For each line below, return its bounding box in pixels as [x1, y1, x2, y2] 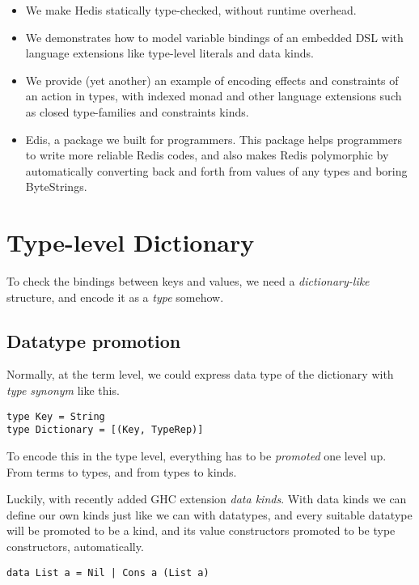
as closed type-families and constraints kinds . [25, 103, 249, 120]
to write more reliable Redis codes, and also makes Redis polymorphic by [25, 146, 389, 163]
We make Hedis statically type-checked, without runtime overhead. [25, 2, 357, 18]
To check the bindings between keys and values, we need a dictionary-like [6, 273, 370, 290]
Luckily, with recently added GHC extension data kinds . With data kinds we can [6, 490, 407, 507]
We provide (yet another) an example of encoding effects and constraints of [25, 71, 399, 88]
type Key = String [6, 410, 105, 422]
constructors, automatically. [6, 537, 144, 554]
